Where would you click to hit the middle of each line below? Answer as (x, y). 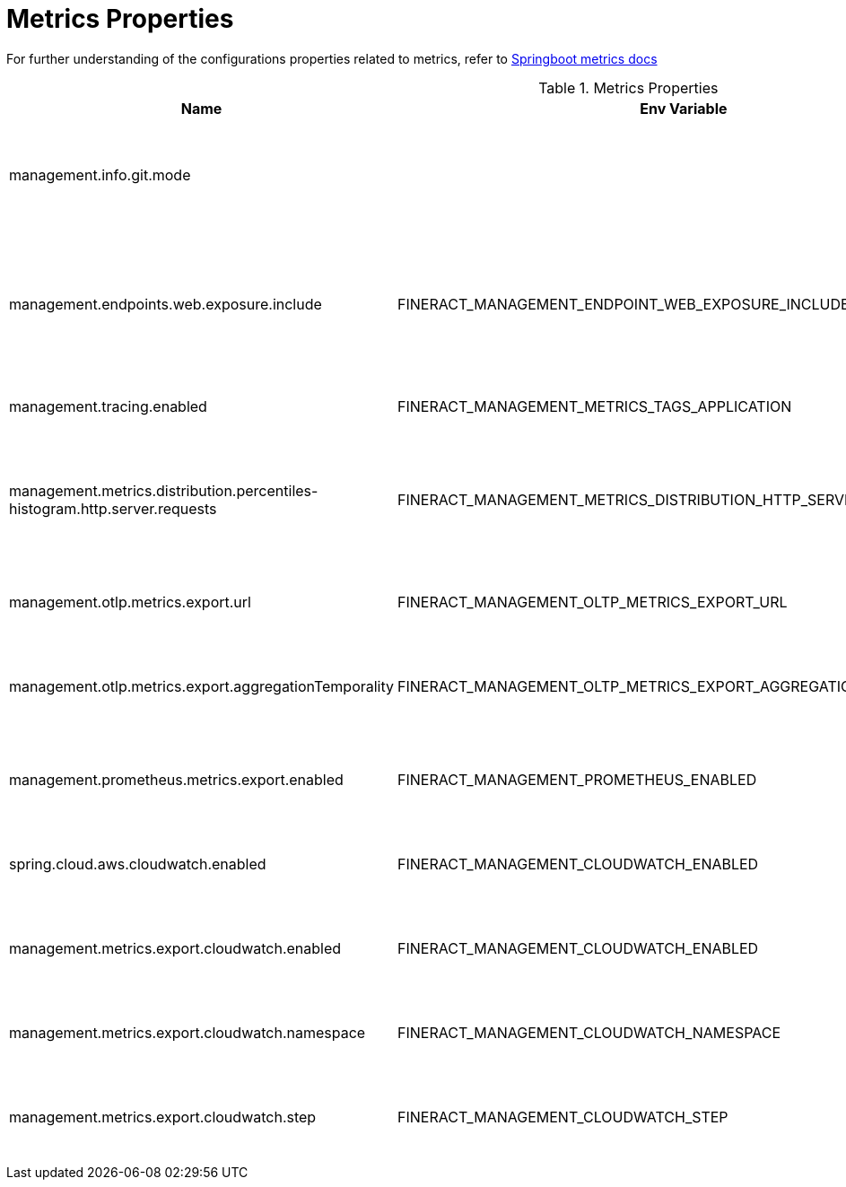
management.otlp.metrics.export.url (130, 602)
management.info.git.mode (100, 175)
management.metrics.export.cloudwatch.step (163, 1117)
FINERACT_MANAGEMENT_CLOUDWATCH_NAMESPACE (589, 1032)
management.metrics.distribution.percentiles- (164, 490)
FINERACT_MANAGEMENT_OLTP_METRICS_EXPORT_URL (593, 602)
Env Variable (684, 108)
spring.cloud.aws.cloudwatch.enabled (138, 864)
